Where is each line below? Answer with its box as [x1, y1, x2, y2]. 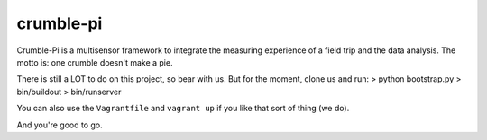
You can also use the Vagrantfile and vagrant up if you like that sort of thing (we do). [16, 103, 350, 114]
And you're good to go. [16, 119, 103, 130]
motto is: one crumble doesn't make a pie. [16, 57, 173, 67]
